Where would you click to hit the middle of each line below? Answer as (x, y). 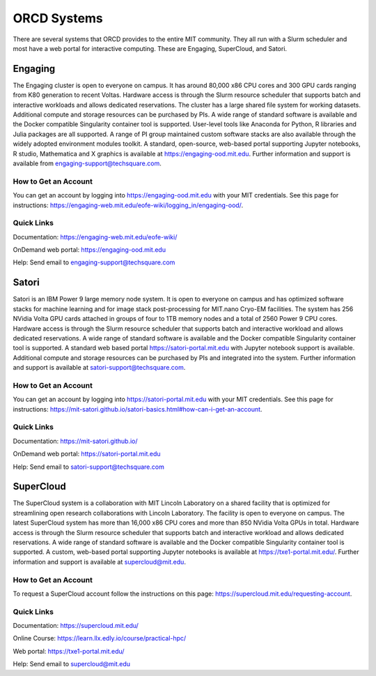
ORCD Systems (58, 18)
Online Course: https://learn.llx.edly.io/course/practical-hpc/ (100, 638)
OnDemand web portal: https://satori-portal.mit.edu (87, 454)
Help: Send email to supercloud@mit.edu (72, 664)
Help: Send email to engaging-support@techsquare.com (94, 262)
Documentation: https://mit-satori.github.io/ (75, 441)
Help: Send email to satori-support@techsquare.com (89, 467)
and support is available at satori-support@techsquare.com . (99, 368)
